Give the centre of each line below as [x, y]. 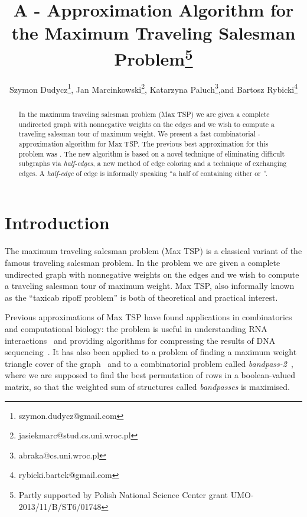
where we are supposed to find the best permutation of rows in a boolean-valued [150, 375]
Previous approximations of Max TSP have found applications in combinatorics [148, 317]
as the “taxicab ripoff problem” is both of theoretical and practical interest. [141, 297]
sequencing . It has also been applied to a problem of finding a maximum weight [151, 352]
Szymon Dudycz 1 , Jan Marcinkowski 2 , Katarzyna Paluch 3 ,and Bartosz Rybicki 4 [153, 88]
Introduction [57, 222]
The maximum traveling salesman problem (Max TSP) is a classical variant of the [153, 251]
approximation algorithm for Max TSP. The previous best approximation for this [143, 143]
